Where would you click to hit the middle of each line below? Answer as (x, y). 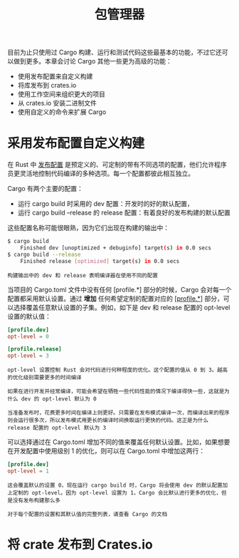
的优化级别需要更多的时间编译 (44, 378)
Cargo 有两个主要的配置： (46, 189)
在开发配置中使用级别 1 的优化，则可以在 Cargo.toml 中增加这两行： (106, 451)
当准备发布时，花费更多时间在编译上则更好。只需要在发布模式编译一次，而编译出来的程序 (118, 413)
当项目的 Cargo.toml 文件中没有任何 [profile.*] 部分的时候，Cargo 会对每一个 (119, 289)
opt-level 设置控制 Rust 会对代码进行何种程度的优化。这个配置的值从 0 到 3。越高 (118, 370)
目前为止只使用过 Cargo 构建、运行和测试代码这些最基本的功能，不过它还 (115, 52)
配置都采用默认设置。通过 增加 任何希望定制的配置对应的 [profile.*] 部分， (116, 298)
